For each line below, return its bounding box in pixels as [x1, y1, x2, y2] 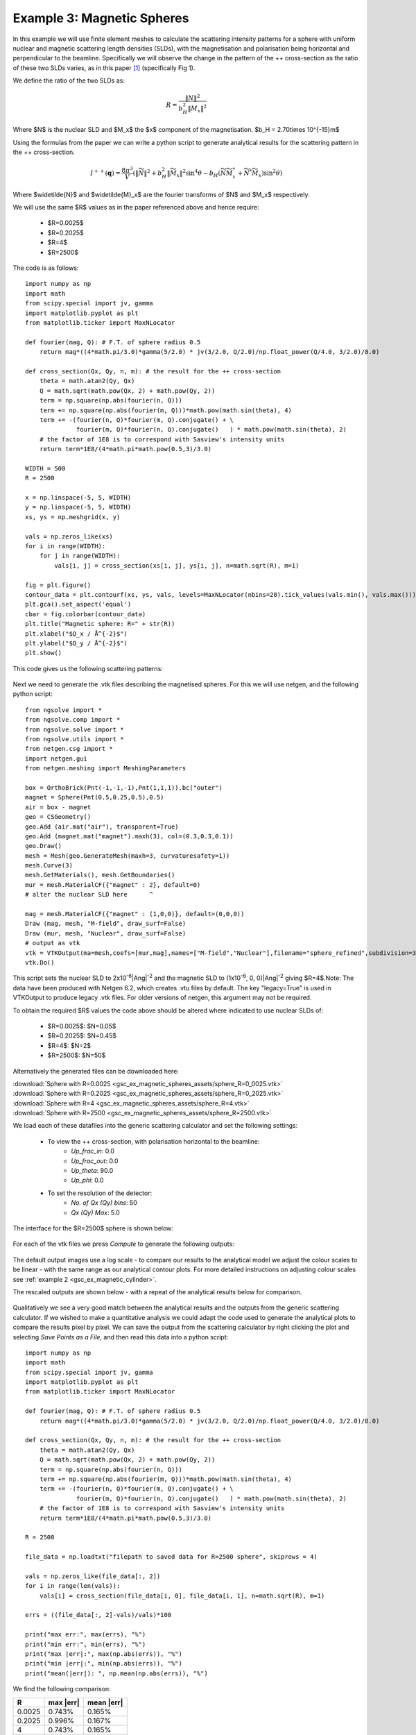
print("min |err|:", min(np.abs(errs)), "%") [25, 1659, 183, 1668]
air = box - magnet [25, 803, 92, 811]
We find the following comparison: [12, 1685, 111, 1693]
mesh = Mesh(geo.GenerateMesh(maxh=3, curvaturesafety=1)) [25, 852, 230, 860]
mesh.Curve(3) [25, 861, 73, 870]
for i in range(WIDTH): [25, 542, 106, 550]
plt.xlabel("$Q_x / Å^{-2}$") [25, 629, 128, 638]
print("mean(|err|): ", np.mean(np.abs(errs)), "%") [25, 1669, 208, 1677]
